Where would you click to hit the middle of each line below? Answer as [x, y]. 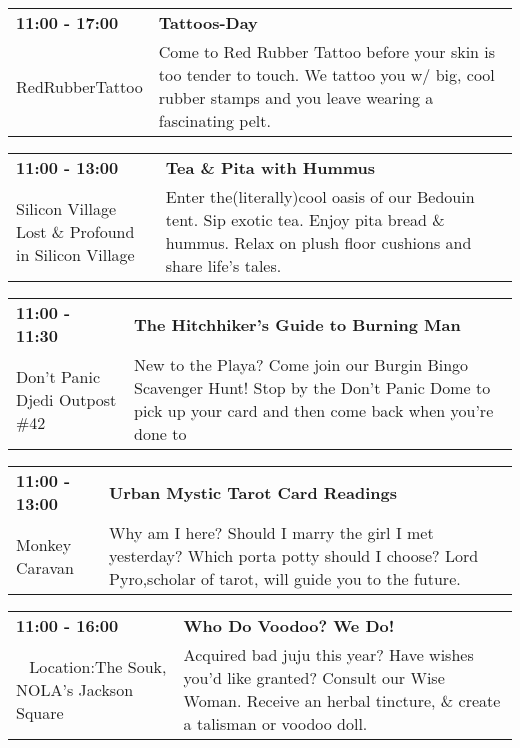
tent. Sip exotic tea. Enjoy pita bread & [305, 219]
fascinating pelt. [214, 120]
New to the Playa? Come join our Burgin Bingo [301, 364]
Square [40, 712]
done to [160, 433]
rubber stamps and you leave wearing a [296, 97]
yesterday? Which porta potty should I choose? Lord [294, 555]
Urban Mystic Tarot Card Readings [253, 492]
